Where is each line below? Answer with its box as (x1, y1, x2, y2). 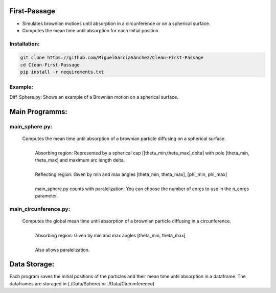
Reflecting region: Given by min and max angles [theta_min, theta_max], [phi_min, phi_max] (35, 171, 227, 177)
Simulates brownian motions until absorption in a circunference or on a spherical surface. (22, 20, 211, 27)
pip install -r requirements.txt (20, 69, 104, 75)
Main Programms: (9, 107, 67, 116)
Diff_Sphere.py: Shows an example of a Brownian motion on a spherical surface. (9, 94, 178, 100)
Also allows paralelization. (35, 246, 90, 253)
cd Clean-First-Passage (20, 62, 80, 67)
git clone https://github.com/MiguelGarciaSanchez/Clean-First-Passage (20, 55, 204, 61)
